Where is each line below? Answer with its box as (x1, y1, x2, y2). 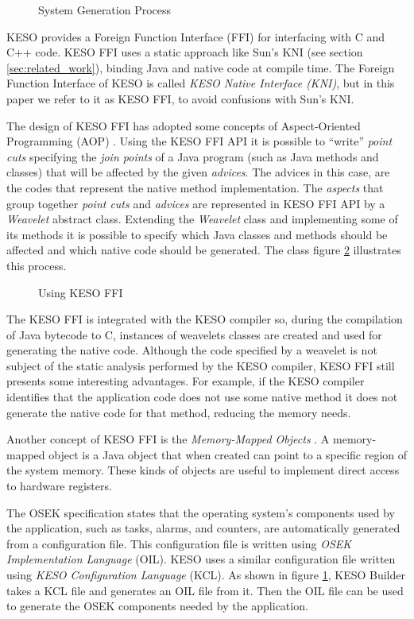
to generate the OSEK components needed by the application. (6, 598, 308, 614)
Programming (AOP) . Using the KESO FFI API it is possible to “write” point (6, 133, 393, 149)
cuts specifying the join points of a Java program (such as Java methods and (6, 148, 379, 164)
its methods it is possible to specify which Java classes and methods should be (6, 226, 388, 242)
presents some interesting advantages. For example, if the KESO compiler (6, 373, 365, 389)
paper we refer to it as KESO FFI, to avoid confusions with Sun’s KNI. (6, 90, 354, 106)
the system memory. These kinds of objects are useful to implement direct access (6, 462, 400, 478)
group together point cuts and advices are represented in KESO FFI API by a (6, 195, 385, 211)
